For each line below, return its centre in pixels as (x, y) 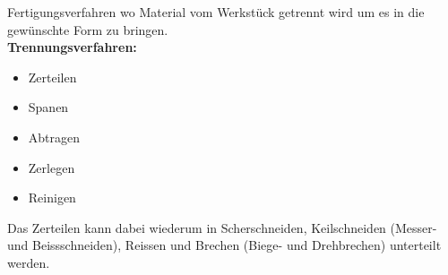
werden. (29, 262)
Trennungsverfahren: (72, 47)
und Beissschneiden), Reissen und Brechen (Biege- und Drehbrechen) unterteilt (224, 245)
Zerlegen (52, 167)
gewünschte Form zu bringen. (88, 29)
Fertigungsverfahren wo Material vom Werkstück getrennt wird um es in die (216, 12)
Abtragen (54, 137)
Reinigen (52, 198)
